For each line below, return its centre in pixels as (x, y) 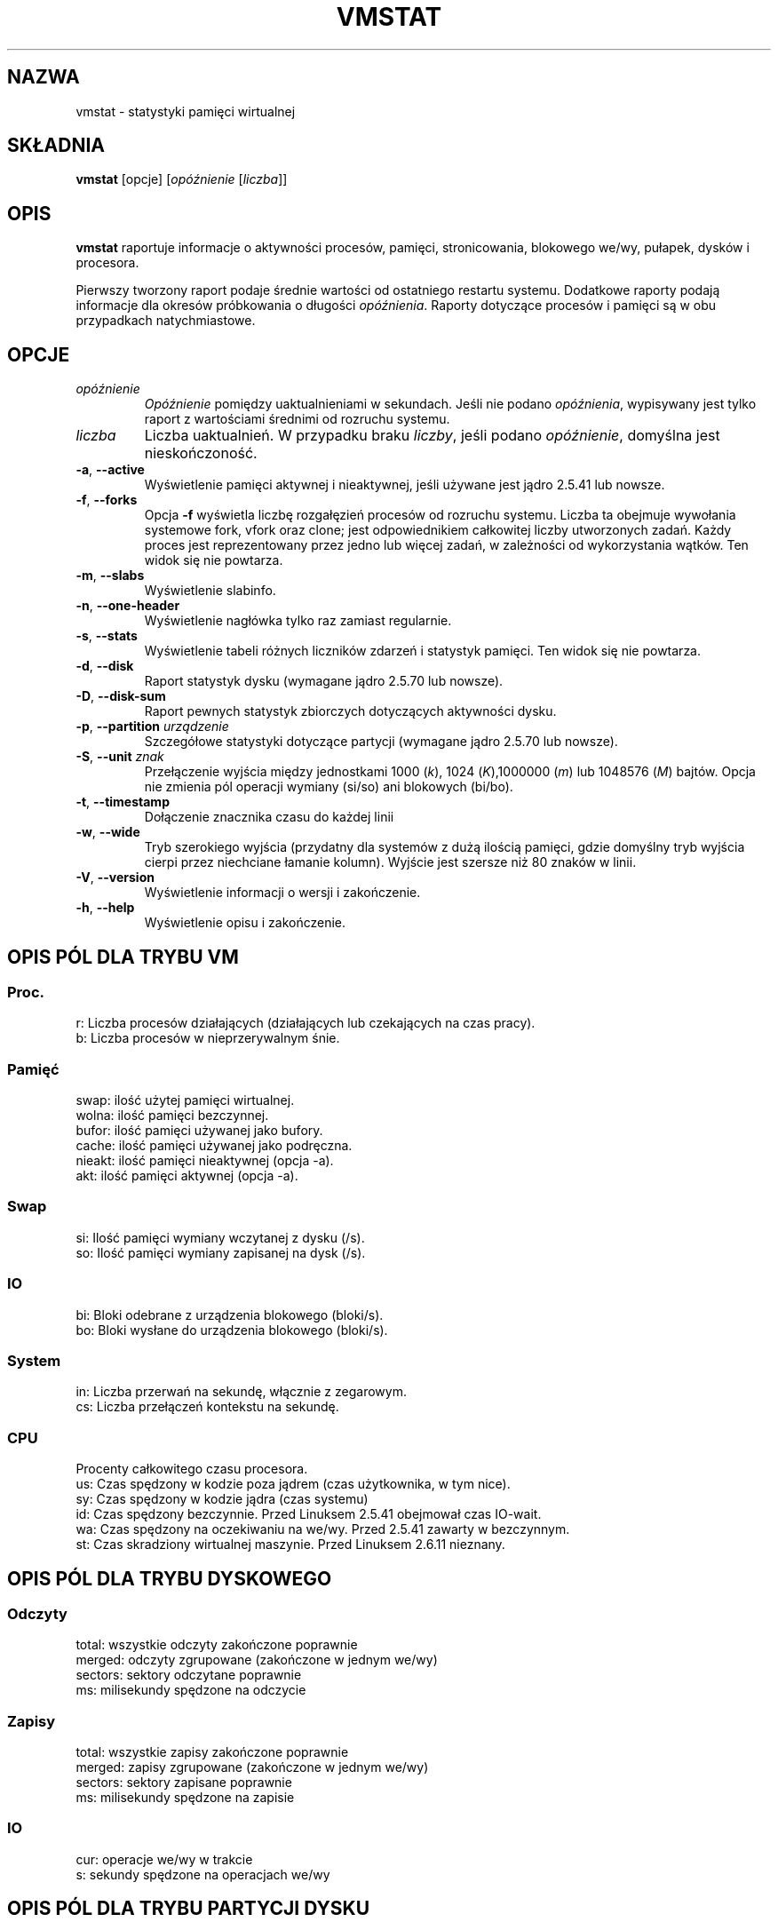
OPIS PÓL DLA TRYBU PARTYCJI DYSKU (189, 1909)
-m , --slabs (110, 576)
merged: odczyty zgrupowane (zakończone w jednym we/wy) (257, 1660)
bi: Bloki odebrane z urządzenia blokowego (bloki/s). (230, 1314)
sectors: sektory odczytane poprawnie (189, 1675)
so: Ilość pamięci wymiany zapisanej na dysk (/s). (221, 1252)
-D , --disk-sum (121, 696)
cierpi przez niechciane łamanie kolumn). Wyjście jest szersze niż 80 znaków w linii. (390, 862)
